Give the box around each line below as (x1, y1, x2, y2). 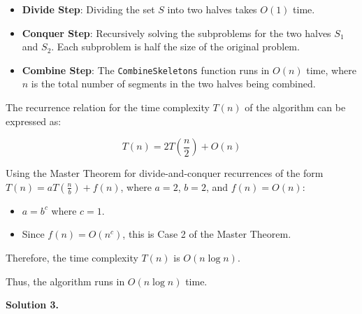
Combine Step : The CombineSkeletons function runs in (22, 62, 270, 77)
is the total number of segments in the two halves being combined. (31, 76, 316, 91)
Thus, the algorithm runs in (6, 273, 125, 288)
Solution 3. (6, 297, 59, 312)
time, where (306, 62, 356, 77)
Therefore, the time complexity (6, 250, 138, 264)
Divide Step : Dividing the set (22, 2, 155, 16)
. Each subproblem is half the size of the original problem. (51, 39, 300, 54)
